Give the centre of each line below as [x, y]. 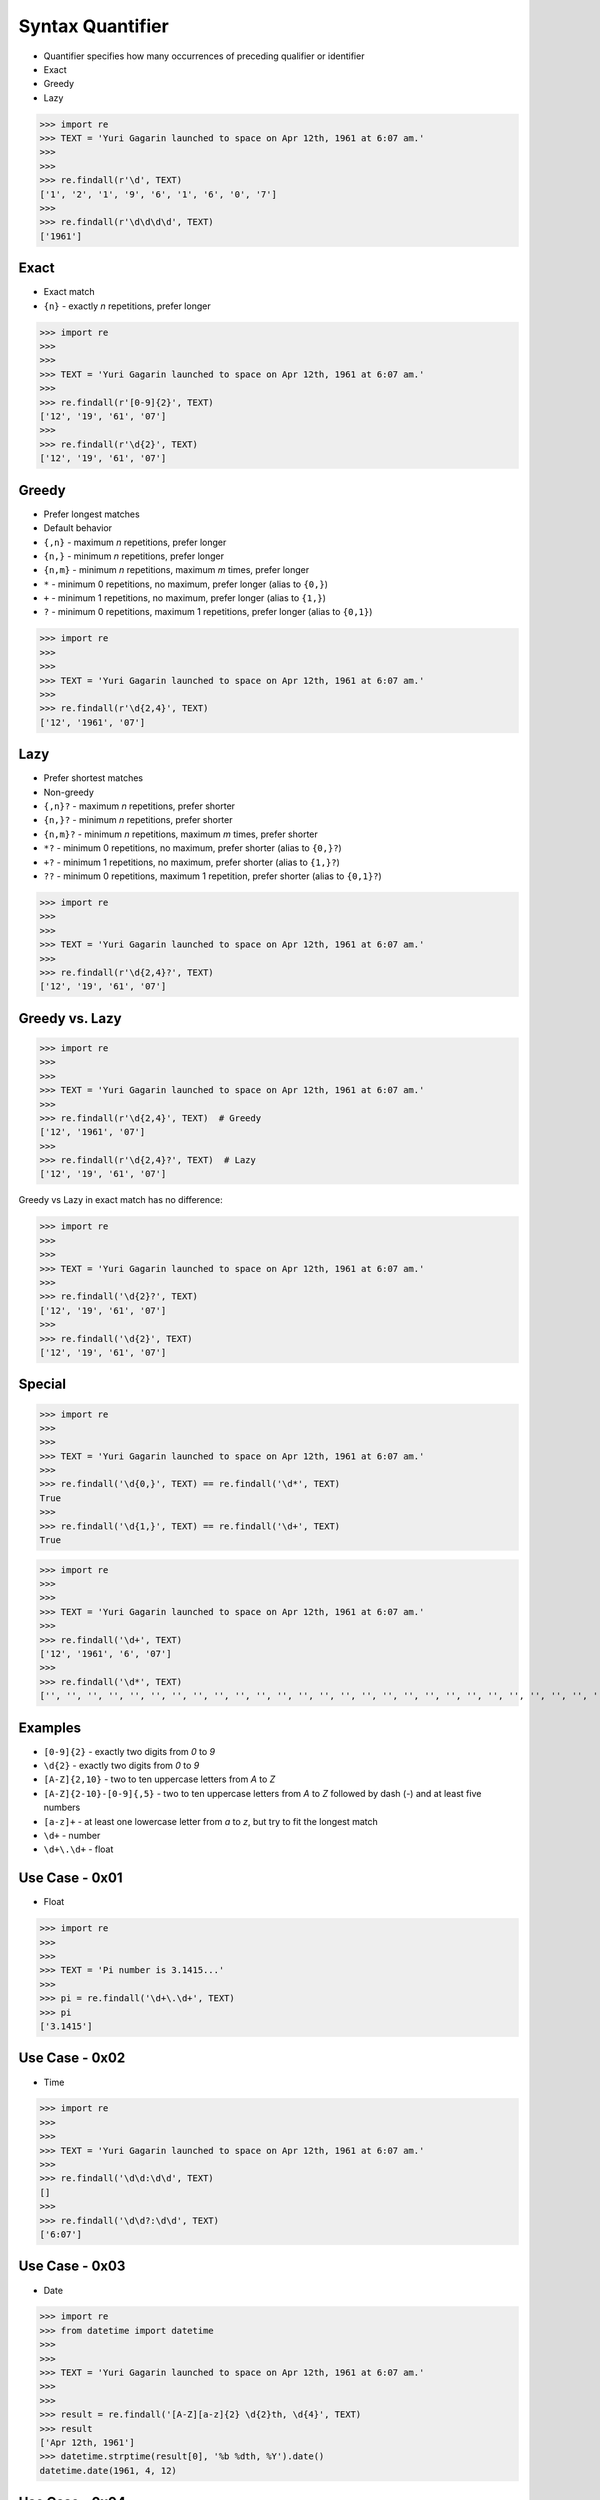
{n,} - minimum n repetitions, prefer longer [134, 556]
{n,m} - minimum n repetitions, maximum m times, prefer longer [176, 570]
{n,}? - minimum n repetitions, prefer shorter [138, 820]
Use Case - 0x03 [72, 2266]
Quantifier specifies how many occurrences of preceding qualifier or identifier [204, 56]
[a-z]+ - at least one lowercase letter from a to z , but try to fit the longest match [211, 1821]
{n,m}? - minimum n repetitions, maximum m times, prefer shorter [181, 834]
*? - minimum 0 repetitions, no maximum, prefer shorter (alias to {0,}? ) [192, 848]
